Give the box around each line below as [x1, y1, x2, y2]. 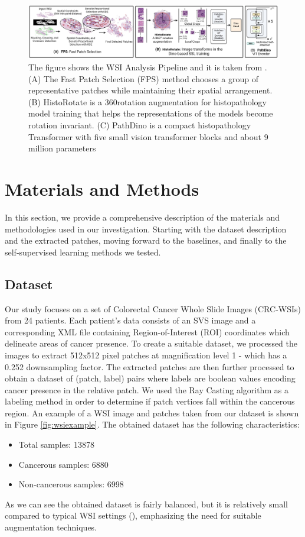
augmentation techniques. [5, 521, 97, 533]
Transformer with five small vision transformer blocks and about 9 [28, 130, 268, 143]
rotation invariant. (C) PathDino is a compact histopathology [28, 119, 251, 131]
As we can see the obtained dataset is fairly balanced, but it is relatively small [5, 497, 288, 510]
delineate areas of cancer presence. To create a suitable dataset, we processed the [5, 337, 298, 350]
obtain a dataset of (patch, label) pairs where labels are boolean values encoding [5, 372, 296, 384]
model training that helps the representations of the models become [28, 107, 273, 119]
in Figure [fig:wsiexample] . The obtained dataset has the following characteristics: [5, 418, 300, 431]
